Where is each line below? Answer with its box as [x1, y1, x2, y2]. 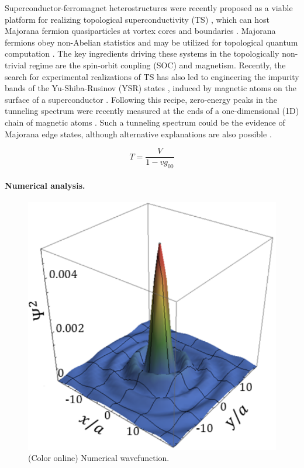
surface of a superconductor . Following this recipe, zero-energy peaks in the [5, 93, 277, 105]
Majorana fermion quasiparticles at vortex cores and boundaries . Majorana [5, 25, 276, 37]
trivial [5, 58, 27, 71]
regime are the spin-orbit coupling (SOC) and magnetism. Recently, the [29, 58, 286, 71]
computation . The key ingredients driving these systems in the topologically [5, 47, 279, 60]
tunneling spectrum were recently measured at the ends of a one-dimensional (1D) [5, 105, 299, 117]
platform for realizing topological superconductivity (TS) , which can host [5, 13, 270, 25]
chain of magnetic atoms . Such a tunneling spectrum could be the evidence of [5, 116, 285, 128]
